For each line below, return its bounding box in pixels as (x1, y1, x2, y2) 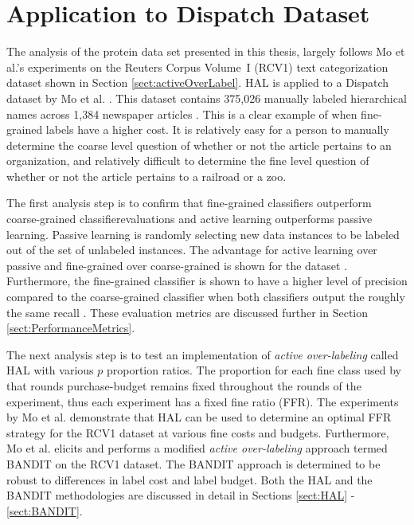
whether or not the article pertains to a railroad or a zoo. (6, 167, 287, 184)
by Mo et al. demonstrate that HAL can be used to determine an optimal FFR (6, 409, 392, 425)
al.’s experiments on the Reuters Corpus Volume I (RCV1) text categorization (6, 58, 389, 75)
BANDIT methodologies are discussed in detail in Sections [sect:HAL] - (6, 487, 355, 503)
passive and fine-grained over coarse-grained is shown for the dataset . (6, 257, 348, 273)
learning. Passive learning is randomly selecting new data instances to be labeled (6, 225, 400, 242)
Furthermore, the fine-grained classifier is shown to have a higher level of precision (6, 272, 408, 289)
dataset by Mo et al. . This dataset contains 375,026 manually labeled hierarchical (6, 89, 407, 106)
